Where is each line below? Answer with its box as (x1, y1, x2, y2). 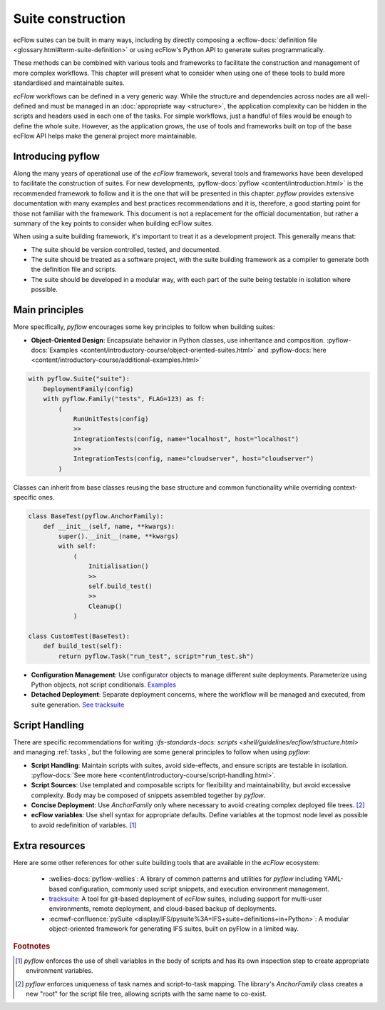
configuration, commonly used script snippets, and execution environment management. (68, 884, 329, 893)
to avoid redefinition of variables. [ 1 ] (31, 821, 137, 829)
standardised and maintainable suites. (13, 79, 125, 87)
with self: (58, 542, 96, 550)
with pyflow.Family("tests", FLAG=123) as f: (43, 395, 205, 403)
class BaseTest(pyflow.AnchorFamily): (28, 512, 164, 520)
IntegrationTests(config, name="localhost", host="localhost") (73, 435, 299, 443)
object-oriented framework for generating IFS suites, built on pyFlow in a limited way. (48, 924, 299, 933)
